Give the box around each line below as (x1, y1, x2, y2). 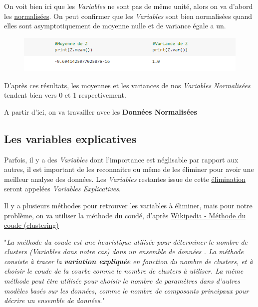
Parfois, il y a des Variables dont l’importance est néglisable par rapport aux (4, 154, 239, 164)
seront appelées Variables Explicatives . (4, 183, 121, 194)
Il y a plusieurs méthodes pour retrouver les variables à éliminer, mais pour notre (4, 200, 253, 210)
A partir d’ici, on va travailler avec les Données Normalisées (4, 106, 197, 117)
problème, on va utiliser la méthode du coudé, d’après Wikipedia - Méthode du (4, 210, 246, 220)
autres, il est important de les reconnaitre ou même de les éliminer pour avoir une (4, 164, 254, 174)
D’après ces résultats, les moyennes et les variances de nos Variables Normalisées (4, 80, 251, 90)
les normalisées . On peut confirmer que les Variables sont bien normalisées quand (4, 10, 252, 21)
